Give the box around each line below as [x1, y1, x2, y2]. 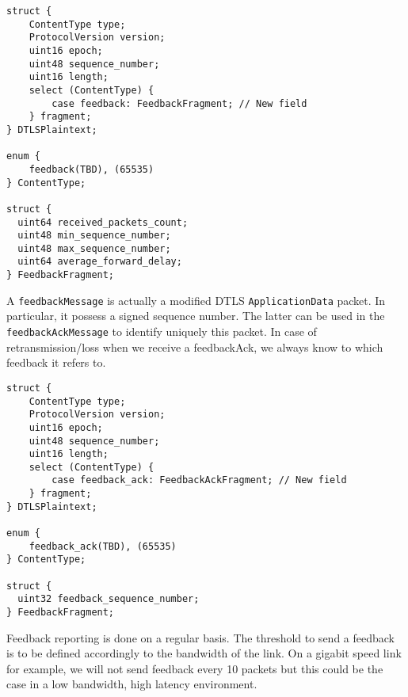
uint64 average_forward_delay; [17, 256, 182, 268]
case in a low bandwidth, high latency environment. [6, 676, 257, 692]
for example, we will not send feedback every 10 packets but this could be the [6, 660, 383, 676]
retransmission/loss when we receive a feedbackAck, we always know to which [6, 338, 383, 355]
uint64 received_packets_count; [17, 216, 189, 228]
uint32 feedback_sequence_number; [17, 593, 200, 605]
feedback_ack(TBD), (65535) [29, 540, 177, 552]
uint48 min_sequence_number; [17, 230, 171, 242]
